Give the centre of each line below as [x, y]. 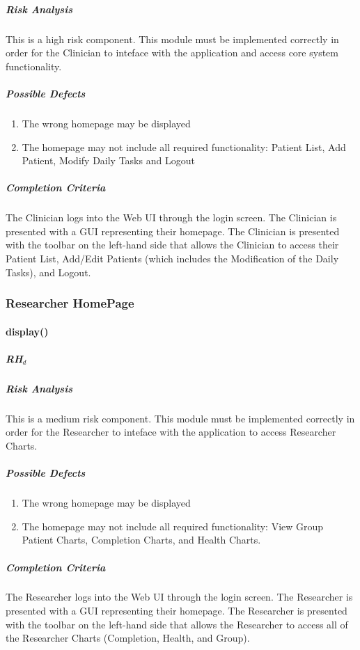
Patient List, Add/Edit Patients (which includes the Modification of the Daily [172, 259]
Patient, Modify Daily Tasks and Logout [108, 160]
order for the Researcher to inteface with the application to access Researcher [171, 432]
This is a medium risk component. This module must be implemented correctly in [180, 418]
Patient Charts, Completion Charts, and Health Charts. [141, 540]
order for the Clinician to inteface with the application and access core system [172, 53]
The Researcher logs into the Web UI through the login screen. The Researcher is [179, 597]
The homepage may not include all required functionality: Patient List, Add [184, 146]
